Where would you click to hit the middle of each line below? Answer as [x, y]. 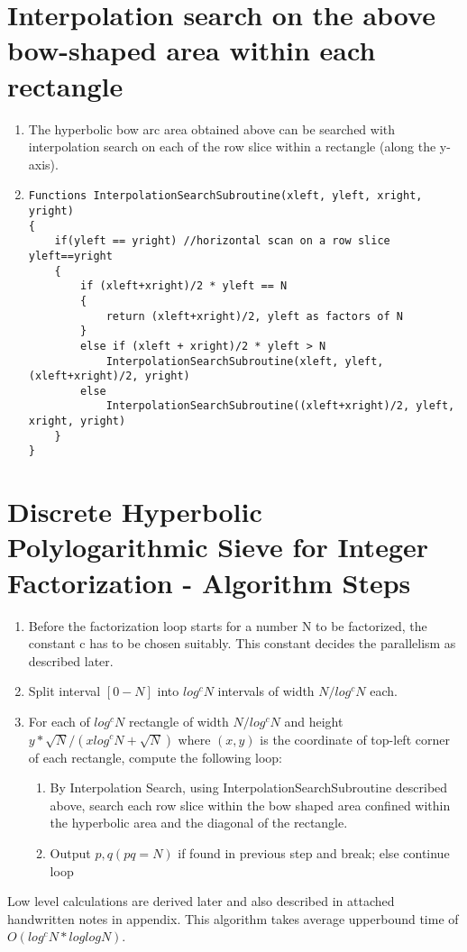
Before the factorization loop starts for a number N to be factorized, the [228, 625]
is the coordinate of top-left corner [355, 739]
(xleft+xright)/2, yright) [109, 376]
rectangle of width [179, 721]
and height [314, 721]
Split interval [64, 691]
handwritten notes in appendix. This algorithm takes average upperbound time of [233, 918]
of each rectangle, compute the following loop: [155, 757]
